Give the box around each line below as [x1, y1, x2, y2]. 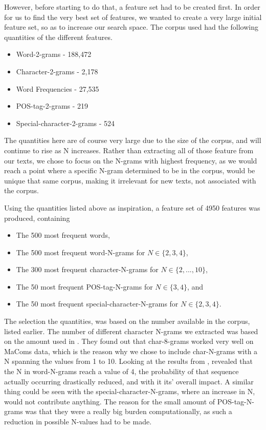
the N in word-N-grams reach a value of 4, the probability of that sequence [4, 366, 239, 377]
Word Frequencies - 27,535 [16, 83, 99, 94]
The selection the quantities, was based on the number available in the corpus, [4, 316, 250, 326]
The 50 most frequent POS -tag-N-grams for [16, 281, 153, 292]
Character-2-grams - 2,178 [16, 66, 98, 76]
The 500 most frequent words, [16, 230, 110, 240]
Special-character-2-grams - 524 [16, 117, 115, 128]
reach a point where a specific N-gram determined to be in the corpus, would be [4, 165, 255, 176]
